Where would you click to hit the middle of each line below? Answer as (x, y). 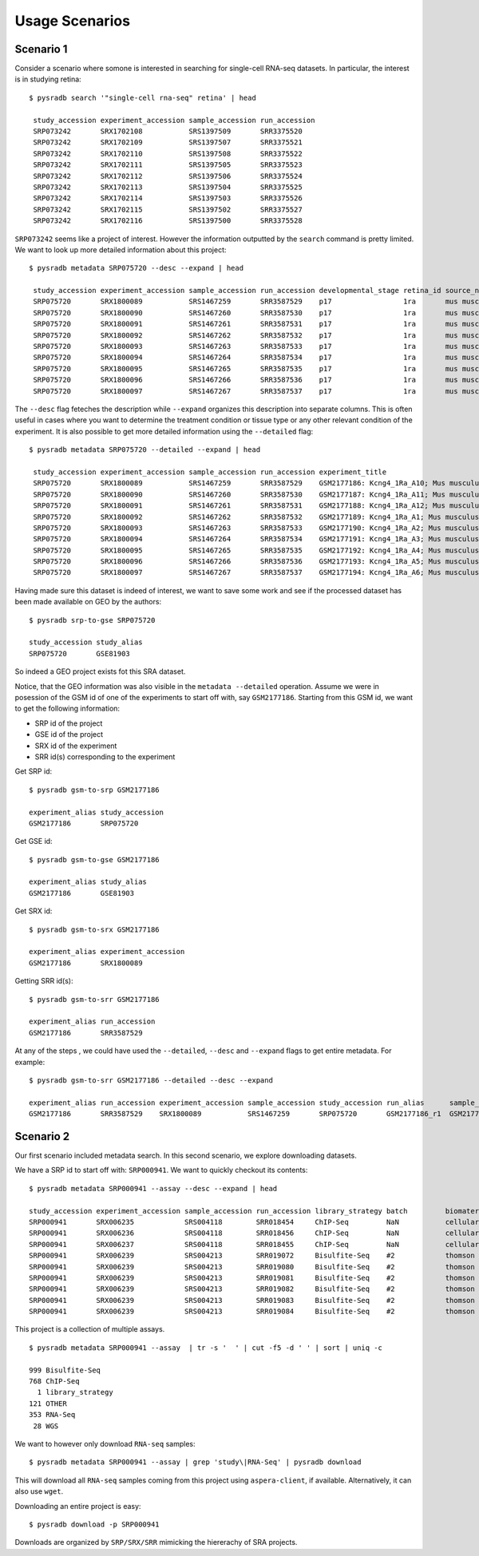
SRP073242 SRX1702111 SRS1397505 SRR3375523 (168, 165)
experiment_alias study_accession (96, 812)
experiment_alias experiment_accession (107, 952)
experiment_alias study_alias (88, 882)
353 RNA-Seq (52, 1415)
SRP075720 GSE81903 (80, 653)
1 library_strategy (75, 1392)
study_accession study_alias (86, 642)
